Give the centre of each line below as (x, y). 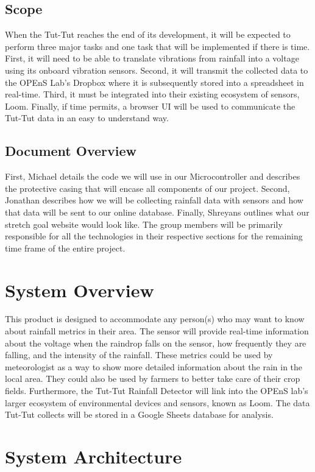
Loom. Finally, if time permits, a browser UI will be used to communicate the (150, 106)
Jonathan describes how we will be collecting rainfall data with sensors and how (154, 200)
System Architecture (94, 456)
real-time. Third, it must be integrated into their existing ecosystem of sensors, (152, 94)
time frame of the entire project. (65, 248)
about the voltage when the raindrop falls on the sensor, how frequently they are (156, 343)
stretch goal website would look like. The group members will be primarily (144, 224)
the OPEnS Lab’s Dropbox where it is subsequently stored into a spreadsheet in (154, 82)
